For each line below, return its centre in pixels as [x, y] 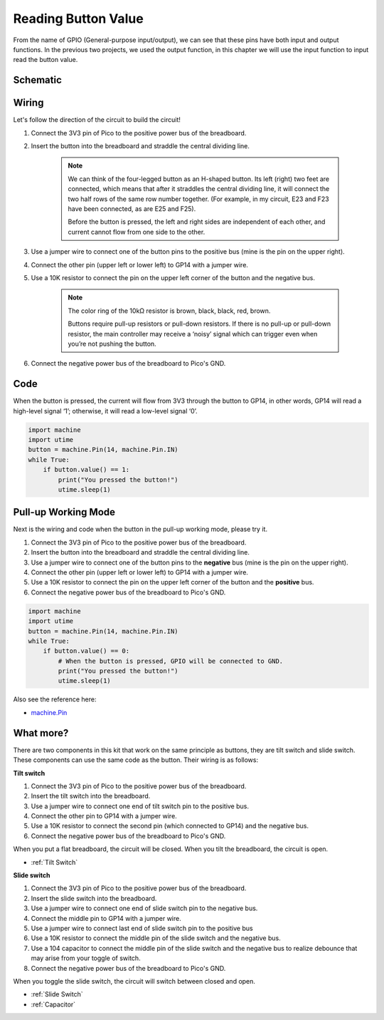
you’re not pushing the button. [112, 344]
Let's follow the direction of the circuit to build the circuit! [97, 120]
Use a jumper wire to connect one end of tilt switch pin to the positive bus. [140, 806]
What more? [41, 733]
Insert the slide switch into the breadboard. [94, 898]
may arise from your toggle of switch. [86, 958]
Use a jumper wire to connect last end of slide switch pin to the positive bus [142, 928]
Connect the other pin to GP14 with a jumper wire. [104, 816]
